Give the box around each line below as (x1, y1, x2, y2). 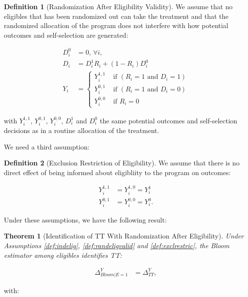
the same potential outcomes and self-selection (100, 115, 237, 125)
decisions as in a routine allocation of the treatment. (4, 125, 159, 135)
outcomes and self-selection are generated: (4, 30, 128, 40)
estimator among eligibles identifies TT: (4, 250, 122, 260)
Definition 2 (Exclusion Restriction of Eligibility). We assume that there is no (4, 158, 240, 168)
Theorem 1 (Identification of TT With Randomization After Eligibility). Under (4, 231, 244, 241)
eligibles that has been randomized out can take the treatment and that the (4, 11, 229, 21)
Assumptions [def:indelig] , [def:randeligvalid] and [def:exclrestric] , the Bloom (4, 240, 230, 251)
